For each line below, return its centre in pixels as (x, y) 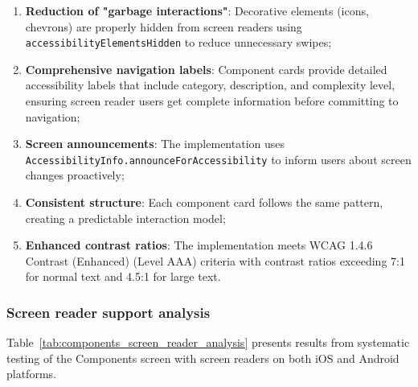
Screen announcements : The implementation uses (155, 144)
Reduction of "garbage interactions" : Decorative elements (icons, (197, 10)
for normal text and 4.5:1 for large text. (123, 276)
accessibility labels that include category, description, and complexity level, (210, 85)
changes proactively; (75, 175)
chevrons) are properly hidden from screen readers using (164, 26)
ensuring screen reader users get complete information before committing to (212, 101)
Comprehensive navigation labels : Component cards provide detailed (206, 69)
